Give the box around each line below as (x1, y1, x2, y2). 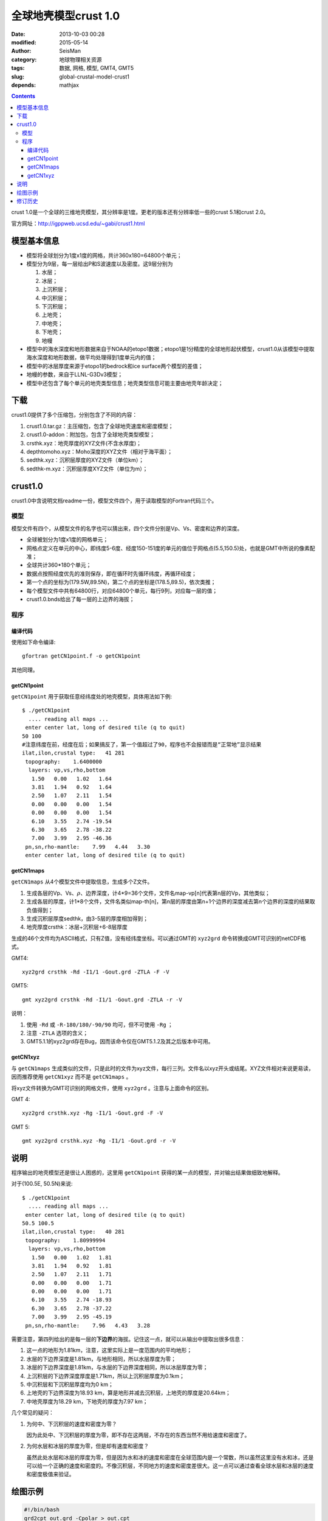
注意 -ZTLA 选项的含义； (26, 1029, 89, 1037)
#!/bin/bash (24, 1506, 60, 1513)
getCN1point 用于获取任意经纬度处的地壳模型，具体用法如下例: (11, 693, 173, 700)
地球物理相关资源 (59, 55, 102, 63)
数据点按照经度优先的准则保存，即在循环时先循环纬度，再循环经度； (26, 569, 197, 577)
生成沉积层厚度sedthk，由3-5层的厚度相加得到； (26, 915, 149, 922)
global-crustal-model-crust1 (59, 73, 130, 80)
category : (11, 55, 37, 63)
